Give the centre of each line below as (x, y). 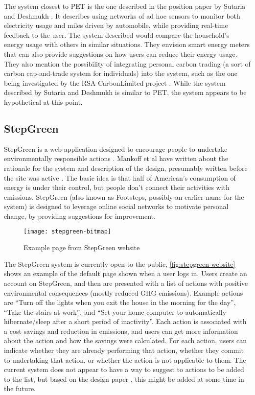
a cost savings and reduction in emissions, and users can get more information (121, 331)
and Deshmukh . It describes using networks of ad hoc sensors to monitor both (122, 15)
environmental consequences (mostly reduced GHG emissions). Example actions (124, 292)
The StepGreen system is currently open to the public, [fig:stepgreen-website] (120, 264)
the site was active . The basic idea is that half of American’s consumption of (120, 177)
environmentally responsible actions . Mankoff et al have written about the (116, 158)
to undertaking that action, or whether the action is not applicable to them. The (125, 360)
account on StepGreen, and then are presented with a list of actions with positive (126, 283)
